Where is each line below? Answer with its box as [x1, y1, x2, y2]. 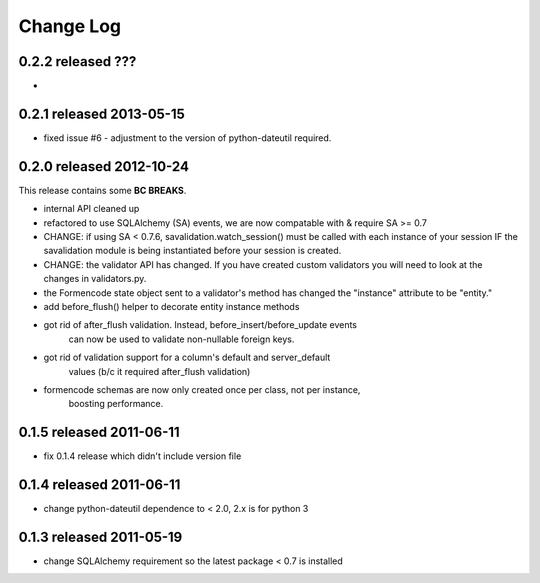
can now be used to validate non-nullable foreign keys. [68, 333, 295, 345]
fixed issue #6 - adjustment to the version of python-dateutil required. [43, 131, 332, 144]
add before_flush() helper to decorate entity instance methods [43, 301, 300, 312]
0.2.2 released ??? [18, 53, 137, 70]
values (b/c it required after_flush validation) [68, 365, 251, 377]
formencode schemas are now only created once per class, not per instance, [43, 383, 361, 395]
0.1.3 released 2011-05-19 [18, 528, 183, 545]
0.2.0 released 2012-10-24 [18, 158, 190, 175]
